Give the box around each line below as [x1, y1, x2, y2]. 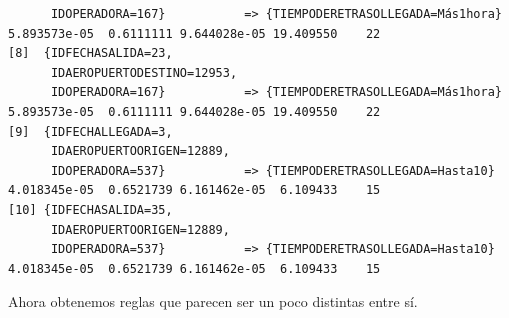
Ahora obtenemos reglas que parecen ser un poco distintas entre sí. [8, 291, 418, 312]
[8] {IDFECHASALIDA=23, [8, 46, 173, 61]
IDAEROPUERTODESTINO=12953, [50, 65, 238, 80]
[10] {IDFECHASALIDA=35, [8, 202, 173, 217]
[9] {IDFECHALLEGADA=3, [8, 124, 173, 139]
